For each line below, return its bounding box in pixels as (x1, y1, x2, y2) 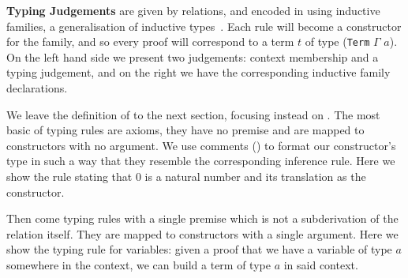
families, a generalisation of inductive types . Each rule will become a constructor (6, 17, 402, 34)
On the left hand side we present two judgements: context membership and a (6, 48, 379, 65)
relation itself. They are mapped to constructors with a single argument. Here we (6, 225, 399, 242)
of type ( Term (305, 33, 370, 50)
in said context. (283, 256, 358, 272)
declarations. (6, 80, 68, 96)
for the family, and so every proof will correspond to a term (6, 33, 294, 50)
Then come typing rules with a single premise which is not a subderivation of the (6, 210, 399, 227)
